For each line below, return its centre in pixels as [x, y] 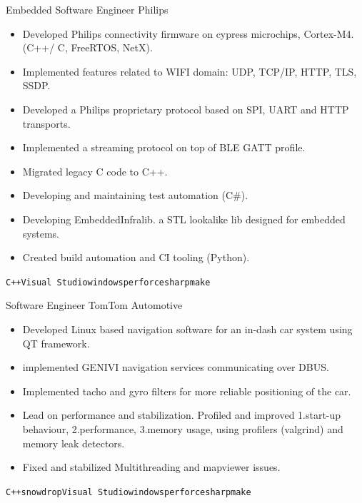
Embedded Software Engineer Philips [87, 9]
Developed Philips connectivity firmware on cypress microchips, [161, 33]
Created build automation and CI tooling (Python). [136, 257]
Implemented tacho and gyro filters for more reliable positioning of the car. [187, 391]
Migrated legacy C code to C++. [95, 171]
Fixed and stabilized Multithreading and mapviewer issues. [151, 467]
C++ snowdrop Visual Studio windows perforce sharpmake [129, 492]
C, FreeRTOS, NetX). [105, 47]
